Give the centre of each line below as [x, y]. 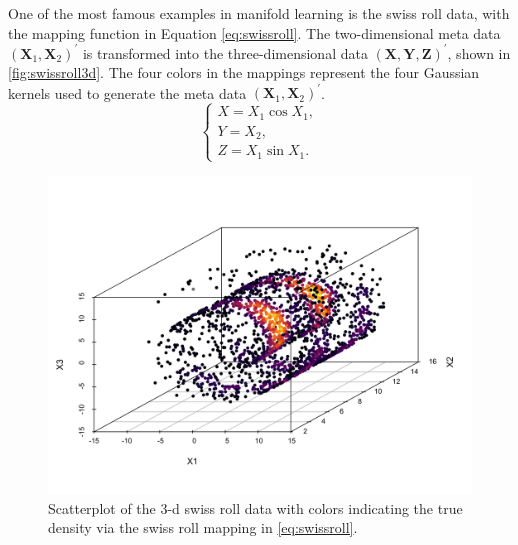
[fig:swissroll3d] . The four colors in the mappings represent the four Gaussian [244, 72]
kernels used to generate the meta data [127, 92]
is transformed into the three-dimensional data [225, 52]
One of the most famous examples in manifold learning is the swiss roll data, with [259, 13]
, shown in [479, 52]
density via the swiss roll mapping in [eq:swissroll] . [203, 527]
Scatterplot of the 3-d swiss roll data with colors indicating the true [255, 507]
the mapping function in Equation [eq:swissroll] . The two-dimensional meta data [254, 32]
